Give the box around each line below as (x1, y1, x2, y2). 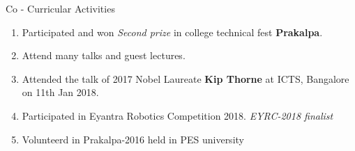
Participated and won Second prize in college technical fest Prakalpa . (22, 24, 323, 39)
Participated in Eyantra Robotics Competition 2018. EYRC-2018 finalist (22, 108, 333, 122)
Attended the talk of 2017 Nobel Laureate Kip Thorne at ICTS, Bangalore (22, 71, 349, 86)
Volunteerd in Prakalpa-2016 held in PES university (22, 132, 244, 146)
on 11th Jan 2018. (22, 85, 99, 100)
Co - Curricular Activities (6, 1, 115, 15)
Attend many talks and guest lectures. (22, 48, 186, 63)
